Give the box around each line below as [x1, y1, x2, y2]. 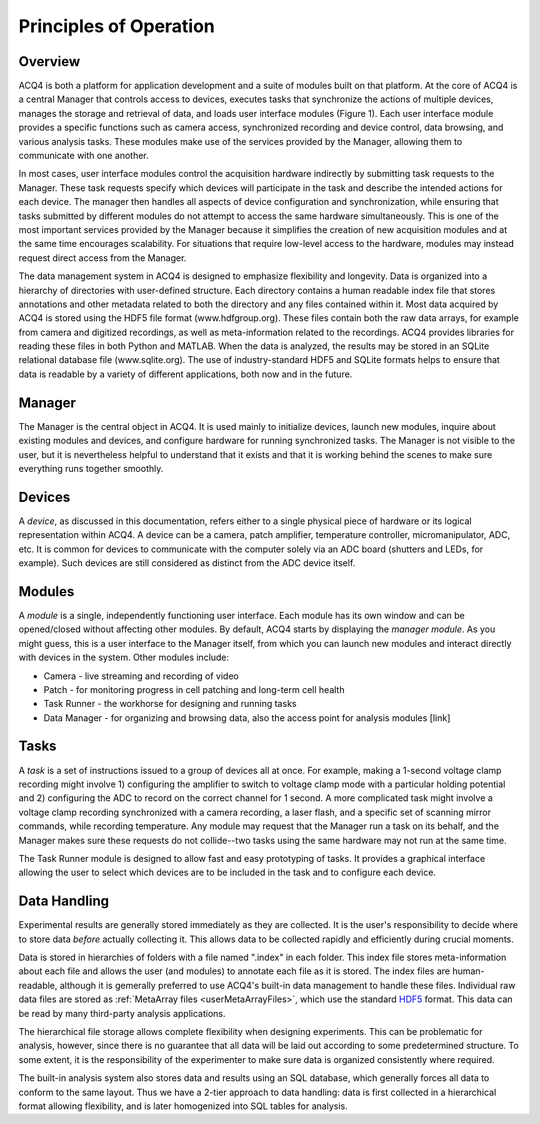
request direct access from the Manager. [18, 251, 187, 264]
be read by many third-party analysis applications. [18, 1007, 226, 1019]
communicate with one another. [18, 150, 149, 162]
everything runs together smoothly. [18, 462, 164, 474]
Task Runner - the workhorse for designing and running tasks [43, 698, 297, 710]
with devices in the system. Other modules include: [18, 651, 230, 664]
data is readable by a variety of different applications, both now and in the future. [18, 368, 353, 380]
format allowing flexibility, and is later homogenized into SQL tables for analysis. [18, 1100, 349, 1112]
